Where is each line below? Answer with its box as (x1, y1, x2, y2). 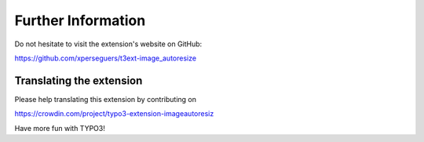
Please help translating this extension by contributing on (14, 94, 196, 104)
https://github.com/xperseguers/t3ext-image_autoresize (14, 53, 196, 63)
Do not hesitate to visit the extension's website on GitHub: (14, 39, 203, 49)
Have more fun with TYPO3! (14, 123, 105, 133)
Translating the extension (14, 74, 143, 87)
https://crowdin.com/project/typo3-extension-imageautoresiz (14, 109, 214, 118)
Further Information (14, 12, 146, 29)
